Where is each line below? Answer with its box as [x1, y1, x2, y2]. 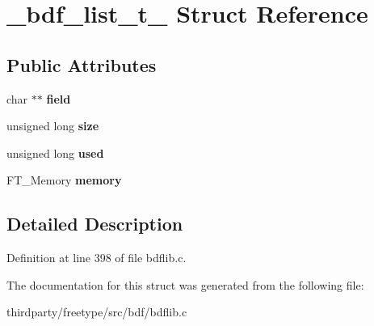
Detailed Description [6, 211, 183, 236]
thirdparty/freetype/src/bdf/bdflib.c [6, 303, 187, 320]
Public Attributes [6, 52, 157, 77]
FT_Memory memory [6, 171, 122, 188]
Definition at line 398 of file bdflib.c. [6, 249, 187, 266]
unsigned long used [6, 144, 104, 161]
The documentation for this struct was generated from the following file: [6, 276, 364, 293]
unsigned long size [6, 117, 99, 134]
